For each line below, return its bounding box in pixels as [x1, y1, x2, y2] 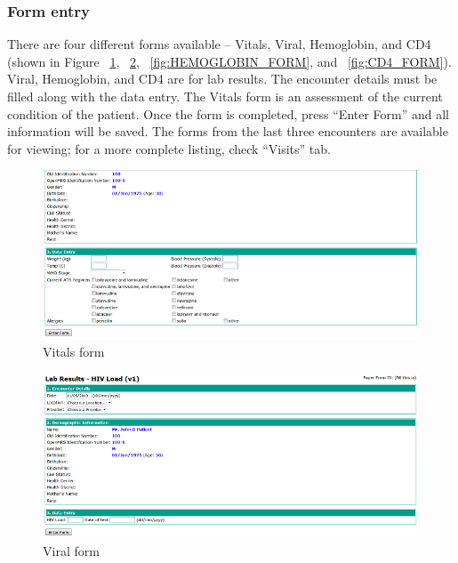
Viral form [43, 541, 100, 559]
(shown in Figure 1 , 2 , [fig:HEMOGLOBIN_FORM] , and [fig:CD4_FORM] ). [7, 52, 452, 70]
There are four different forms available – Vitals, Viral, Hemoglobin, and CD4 [7, 35, 431, 53]
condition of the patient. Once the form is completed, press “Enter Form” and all [7, 104, 449, 123]
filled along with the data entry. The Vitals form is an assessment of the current [7, 87, 443, 105]
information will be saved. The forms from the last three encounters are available [7, 122, 448, 141]
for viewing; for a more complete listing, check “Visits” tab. [7, 139, 331, 157]
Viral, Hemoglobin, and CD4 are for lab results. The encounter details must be [7, 69, 438, 88]
